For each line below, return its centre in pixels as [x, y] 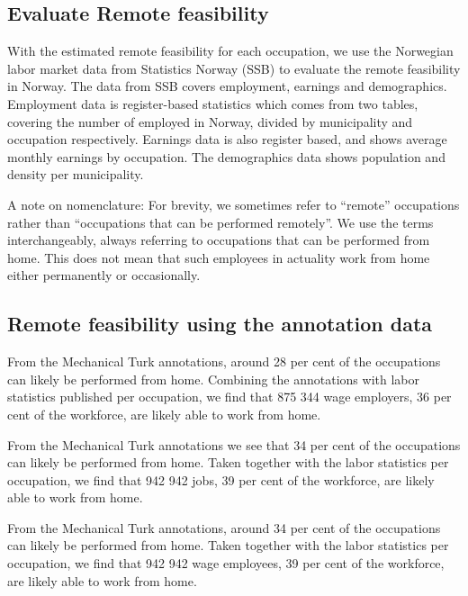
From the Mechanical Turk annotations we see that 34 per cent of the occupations [234, 444]
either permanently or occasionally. [104, 275]
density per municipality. [76, 174]
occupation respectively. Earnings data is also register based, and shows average [227, 139]
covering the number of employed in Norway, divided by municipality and [210, 121]
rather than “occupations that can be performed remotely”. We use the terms [220, 222]
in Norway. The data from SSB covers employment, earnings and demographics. [227, 86]
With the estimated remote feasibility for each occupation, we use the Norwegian [230, 51]
